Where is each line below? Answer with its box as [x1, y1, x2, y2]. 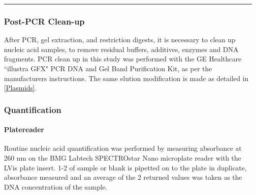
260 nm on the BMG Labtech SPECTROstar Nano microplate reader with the [4, 153, 241, 163]
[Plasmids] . [4, 83, 37, 93]
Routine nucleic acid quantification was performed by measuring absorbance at [4, 143, 242, 153]
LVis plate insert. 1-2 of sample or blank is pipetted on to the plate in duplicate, [4, 162, 247, 172]
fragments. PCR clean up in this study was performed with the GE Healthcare [4, 54, 242, 64]
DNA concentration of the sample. [4, 181, 107, 192]
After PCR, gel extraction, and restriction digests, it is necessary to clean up [4, 34, 236, 45]
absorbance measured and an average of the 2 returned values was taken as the [4, 172, 242, 182]
